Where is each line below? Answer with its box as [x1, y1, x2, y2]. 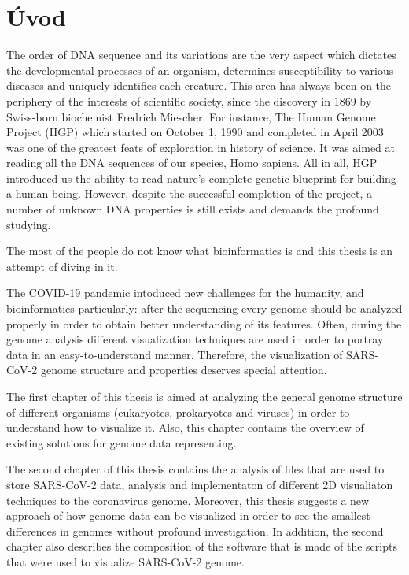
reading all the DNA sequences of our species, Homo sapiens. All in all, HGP [6, 154, 378, 171]
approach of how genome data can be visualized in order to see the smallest [6, 507, 370, 524]
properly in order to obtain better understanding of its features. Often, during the [6, 315, 402, 332]
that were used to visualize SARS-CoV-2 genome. [6, 553, 245, 569]
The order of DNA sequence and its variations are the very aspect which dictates [6, 46, 396, 63]
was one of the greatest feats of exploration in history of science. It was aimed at [6, 139, 396, 155]
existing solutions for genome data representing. [6, 434, 237, 451]
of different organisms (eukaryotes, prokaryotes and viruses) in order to [6, 403, 350, 420]
